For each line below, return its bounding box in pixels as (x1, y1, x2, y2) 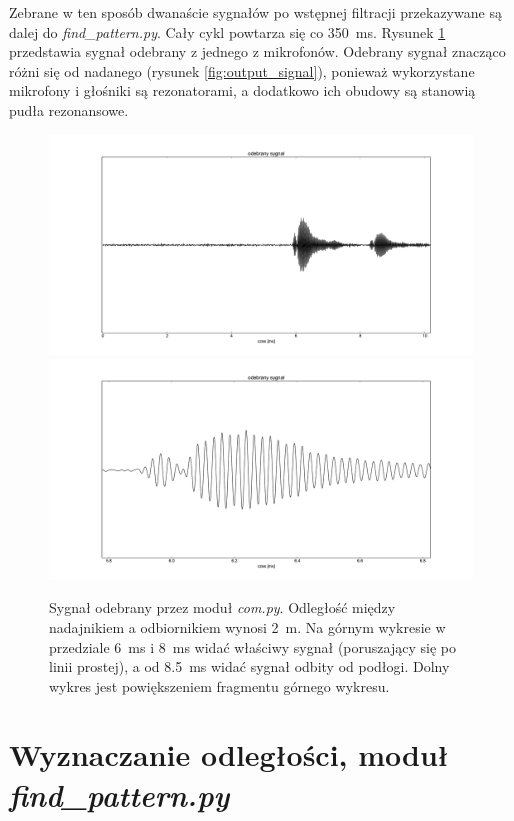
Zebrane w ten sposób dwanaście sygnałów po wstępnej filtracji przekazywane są (9, 2, 502, 22)
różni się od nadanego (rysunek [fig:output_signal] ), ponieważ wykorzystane (9, 60, 475, 81)
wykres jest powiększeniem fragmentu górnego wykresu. (49, 675, 390, 696)
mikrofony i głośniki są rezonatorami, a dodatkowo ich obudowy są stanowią (9, 80, 476, 101)
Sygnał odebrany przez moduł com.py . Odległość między (49, 597, 396, 618)
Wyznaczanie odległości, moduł (9, 734, 449, 775)
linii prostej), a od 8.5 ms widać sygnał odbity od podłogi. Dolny (49, 656, 450, 677)
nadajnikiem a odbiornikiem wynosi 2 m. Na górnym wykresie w (49, 616, 446, 637)
